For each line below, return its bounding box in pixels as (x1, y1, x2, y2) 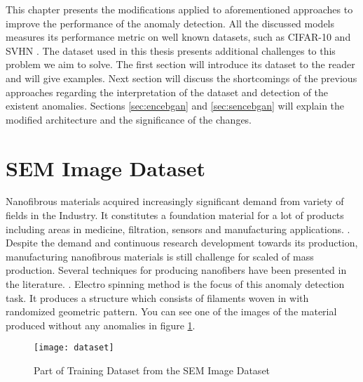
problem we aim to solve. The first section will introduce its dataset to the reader (6, 57, 355, 72)
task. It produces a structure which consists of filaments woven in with (6, 290, 309, 305)
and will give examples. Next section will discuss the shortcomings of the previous (6, 70, 357, 85)
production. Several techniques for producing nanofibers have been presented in (6, 263, 347, 277)
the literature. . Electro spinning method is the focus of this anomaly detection (6, 277, 345, 291)
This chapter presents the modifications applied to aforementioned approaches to (6, 2, 353, 16)
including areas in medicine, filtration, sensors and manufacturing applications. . (6, 221, 350, 236)
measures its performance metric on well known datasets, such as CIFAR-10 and (6, 29, 351, 44)
